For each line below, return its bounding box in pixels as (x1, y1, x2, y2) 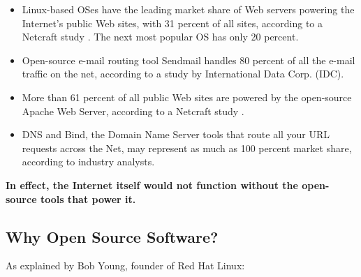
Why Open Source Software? (6, 225, 219, 247)
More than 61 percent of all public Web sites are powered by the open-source (22, 89, 352, 104)
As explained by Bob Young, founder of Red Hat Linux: (6, 258, 245, 273)
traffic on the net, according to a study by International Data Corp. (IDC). (22, 66, 344, 81)
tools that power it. (40, 191, 136, 206)
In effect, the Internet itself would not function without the (6, 177, 298, 192)
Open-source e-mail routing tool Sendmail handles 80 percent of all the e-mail (22, 52, 355, 67)
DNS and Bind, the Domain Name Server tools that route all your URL (22, 127, 330, 142)
